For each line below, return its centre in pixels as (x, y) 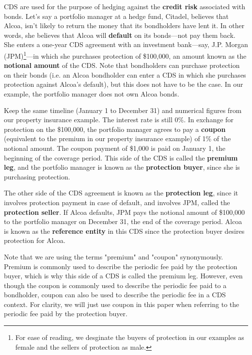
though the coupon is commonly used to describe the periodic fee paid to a (115, 285)
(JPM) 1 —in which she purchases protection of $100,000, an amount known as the (125, 55)
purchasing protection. (37, 176)
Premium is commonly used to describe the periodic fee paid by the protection (121, 266)
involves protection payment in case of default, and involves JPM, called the (117, 202)
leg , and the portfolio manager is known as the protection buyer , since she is (122, 167)
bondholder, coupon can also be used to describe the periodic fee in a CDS (115, 295)
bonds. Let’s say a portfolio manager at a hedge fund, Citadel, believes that (116, 16)
